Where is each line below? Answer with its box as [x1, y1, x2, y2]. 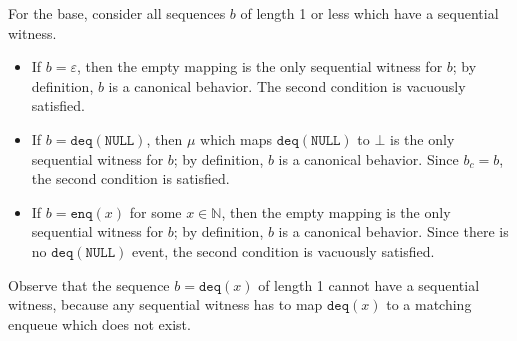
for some [129, 201, 182, 222]
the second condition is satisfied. [31, 168, 230, 189]
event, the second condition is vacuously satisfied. [131, 240, 435, 261]
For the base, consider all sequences [8, 3, 226, 23]
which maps [200, 128, 273, 149]
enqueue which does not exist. [8, 313, 191, 334]
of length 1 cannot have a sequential [258, 274, 480, 295]
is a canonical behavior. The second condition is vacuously [108, 75, 466, 96]
